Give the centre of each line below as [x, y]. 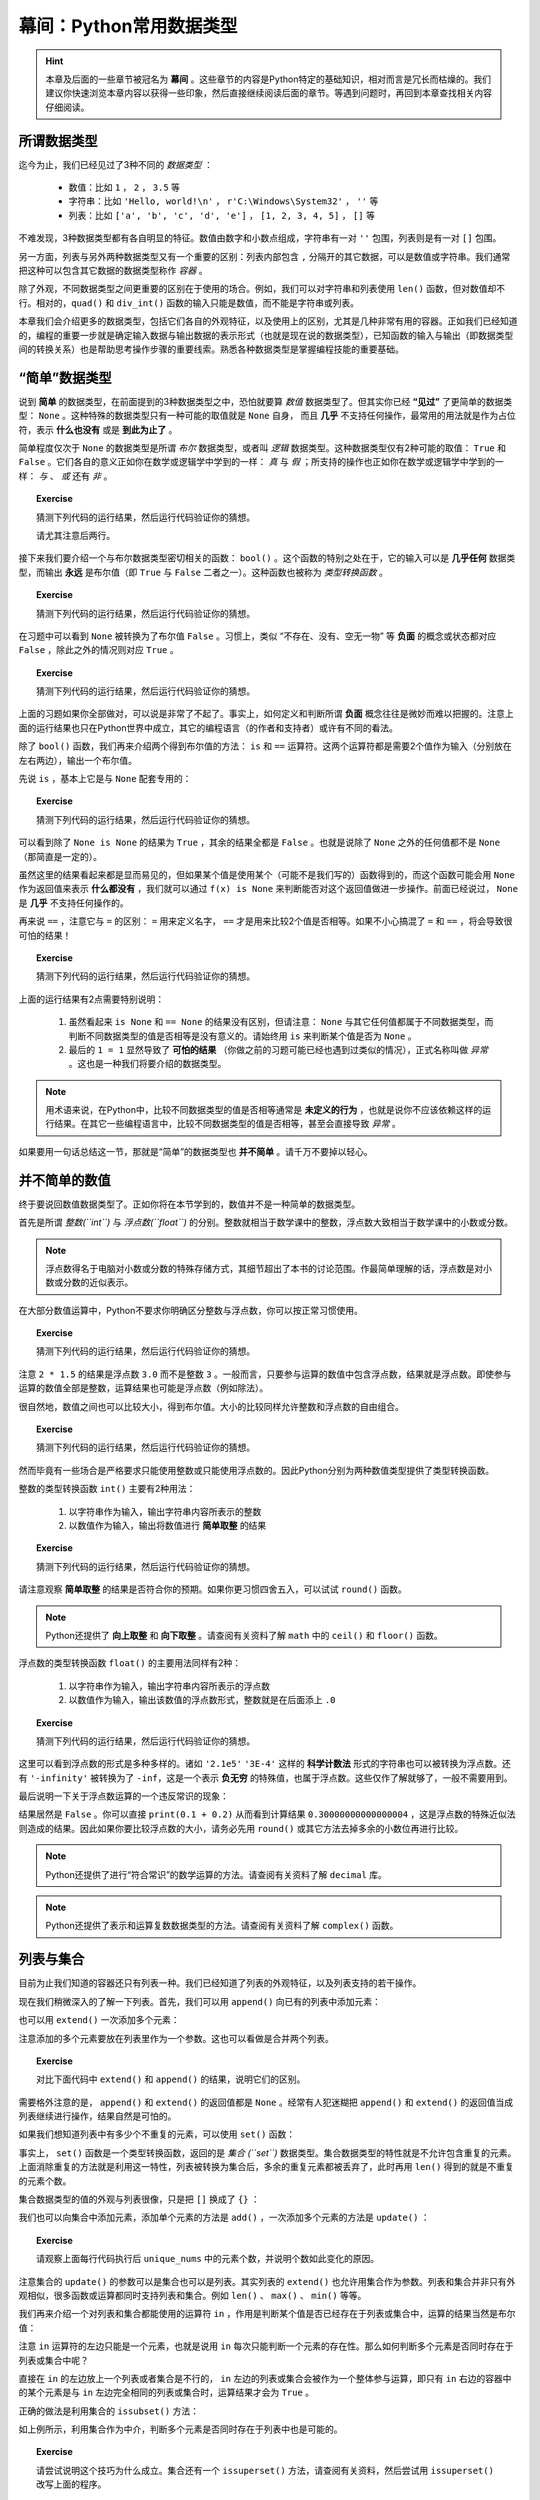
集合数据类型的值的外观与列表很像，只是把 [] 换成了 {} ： [139, 2199]
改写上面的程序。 [71, 2484]
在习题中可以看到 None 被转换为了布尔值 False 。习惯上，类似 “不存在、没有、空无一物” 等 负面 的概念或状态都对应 [257, 636]
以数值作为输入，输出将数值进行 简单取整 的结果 [167, 1525]
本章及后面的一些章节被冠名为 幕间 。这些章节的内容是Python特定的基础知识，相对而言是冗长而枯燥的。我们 [268, 79]
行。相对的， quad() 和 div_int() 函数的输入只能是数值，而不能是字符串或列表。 [189, 302]
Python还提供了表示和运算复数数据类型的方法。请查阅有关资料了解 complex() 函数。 [222, 1926]
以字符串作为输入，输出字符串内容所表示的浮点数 [169, 1686]
